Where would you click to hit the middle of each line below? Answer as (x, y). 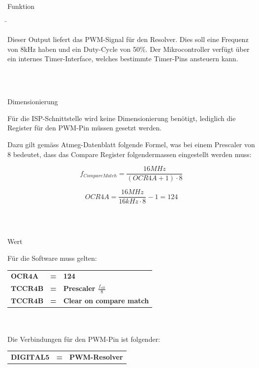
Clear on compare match (106, 301)
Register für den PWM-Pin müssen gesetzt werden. (85, 128)
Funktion (21, 6)
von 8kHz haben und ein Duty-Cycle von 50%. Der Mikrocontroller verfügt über (129, 49)
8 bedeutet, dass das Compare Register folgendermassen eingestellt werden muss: (129, 154)
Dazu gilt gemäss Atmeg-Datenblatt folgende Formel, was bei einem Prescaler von (131, 144)
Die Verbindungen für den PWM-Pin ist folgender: (84, 339)
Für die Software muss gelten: (52, 258)
